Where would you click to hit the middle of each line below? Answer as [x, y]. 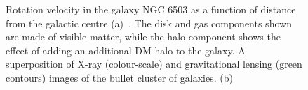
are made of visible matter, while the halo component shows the [143, 37]
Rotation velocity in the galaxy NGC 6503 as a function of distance [151, 9]
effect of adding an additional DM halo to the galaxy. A [126, 50]
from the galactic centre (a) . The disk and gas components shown [149, 23]
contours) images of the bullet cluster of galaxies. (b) [119, 77]
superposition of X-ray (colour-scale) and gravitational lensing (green [154, 64]
